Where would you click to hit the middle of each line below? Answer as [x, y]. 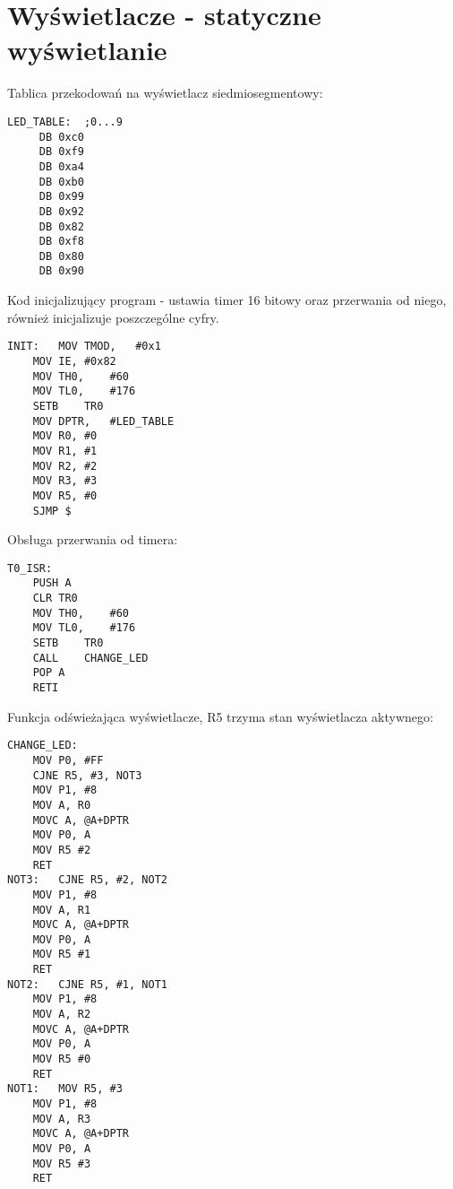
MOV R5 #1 [62, 955]
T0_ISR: [30, 568]
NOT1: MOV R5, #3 [65, 1089]
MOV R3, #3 [65, 481]
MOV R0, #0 [65, 436]
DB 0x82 [61, 226]
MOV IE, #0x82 [74, 361]
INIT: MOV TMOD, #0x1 [84, 347]
